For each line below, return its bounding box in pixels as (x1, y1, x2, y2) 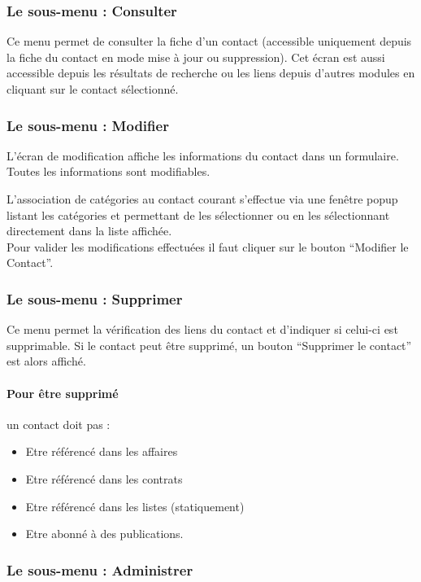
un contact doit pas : (7, 415, 111, 432)
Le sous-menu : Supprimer (7, 288, 183, 309)
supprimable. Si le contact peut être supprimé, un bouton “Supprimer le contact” (7, 336, 412, 353)
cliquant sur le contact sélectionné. (7, 81, 179, 97)
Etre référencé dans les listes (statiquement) (25, 497, 245, 514)
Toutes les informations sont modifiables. (7, 163, 210, 180)
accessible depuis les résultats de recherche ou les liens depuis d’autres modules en (7, 64, 415, 81)
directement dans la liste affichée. (7, 222, 172, 239)
